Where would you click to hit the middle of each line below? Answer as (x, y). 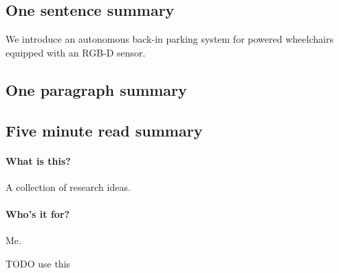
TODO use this (38, 263)
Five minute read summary (104, 130)
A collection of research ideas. (68, 186)
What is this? (38, 160)
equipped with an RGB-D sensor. (76, 52)
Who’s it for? (38, 213)
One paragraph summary (96, 89)
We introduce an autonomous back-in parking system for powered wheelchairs (169, 39)
